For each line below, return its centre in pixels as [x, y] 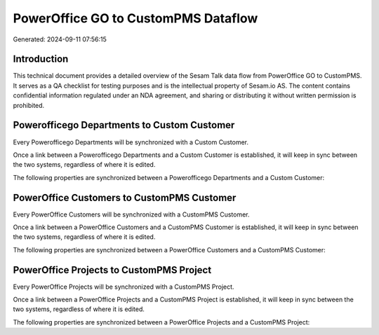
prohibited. [29, 105]
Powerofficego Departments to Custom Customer [124, 125]
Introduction [41, 59]
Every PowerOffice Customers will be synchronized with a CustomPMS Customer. [131, 214]
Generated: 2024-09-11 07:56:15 [60, 39]
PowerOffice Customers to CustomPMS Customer [125, 197]
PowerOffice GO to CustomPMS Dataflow [135, 18]
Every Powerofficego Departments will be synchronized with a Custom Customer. [131, 142]
